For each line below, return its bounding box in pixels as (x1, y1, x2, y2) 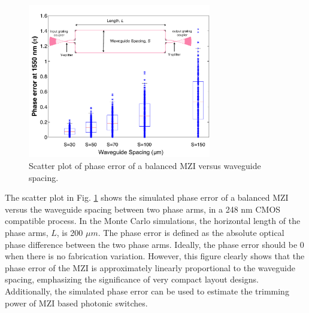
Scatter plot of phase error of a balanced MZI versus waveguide (29, 159, 261, 171)
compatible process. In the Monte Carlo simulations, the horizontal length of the (5, 214, 301, 227)
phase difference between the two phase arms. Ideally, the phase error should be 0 (5, 238, 304, 250)
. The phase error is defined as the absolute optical (98, 226, 284, 238)
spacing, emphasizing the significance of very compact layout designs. (5, 273, 259, 286)
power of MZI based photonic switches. (5, 296, 148, 309)
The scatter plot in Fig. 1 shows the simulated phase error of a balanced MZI (5, 191, 289, 204)
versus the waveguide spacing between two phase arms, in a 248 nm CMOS (5, 202, 281, 215)
